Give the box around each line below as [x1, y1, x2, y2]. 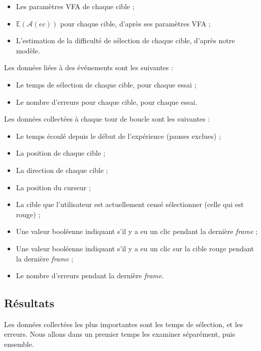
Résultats [4, 295, 54, 311]
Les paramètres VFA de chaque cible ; [16, 1, 135, 11]
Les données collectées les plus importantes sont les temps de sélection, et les [4, 318, 243, 329]
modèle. [16, 45, 40, 55]
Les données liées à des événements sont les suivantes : [4, 62, 173, 73]
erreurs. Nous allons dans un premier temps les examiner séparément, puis [4, 329, 235, 339]
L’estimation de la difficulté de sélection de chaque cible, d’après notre [16, 35, 235, 46]
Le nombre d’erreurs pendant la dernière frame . [16, 270, 164, 281]
